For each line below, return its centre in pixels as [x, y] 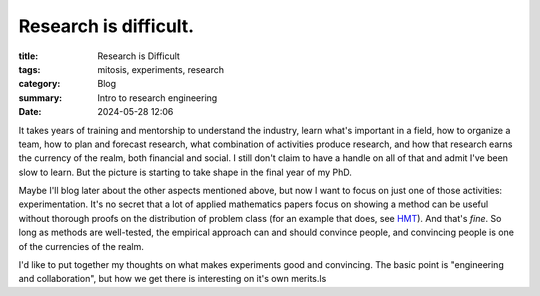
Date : [30, 112]
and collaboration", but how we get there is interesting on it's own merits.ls [172, 279]
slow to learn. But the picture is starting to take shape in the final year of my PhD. [185, 172]
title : [28, 56]
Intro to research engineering [157, 97]
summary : [40, 97]
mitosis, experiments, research [161, 69]
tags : [29, 69]
